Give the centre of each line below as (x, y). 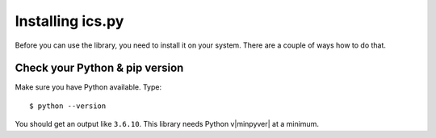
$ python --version (68, 106)
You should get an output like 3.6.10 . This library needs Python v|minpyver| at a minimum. (167, 124)
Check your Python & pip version (99, 68)
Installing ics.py (69, 21)
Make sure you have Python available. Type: (88, 87)
